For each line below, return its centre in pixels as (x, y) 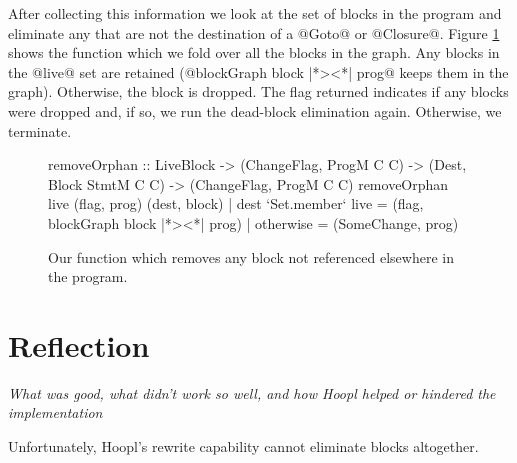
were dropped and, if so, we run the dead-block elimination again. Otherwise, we (255, 110)
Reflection (79, 344)
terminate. (40, 130)
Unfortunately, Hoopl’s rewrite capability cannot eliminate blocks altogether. (243, 446)
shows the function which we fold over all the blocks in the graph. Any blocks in (254, 52)
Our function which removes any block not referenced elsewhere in (251, 256)
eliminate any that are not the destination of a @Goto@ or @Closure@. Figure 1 (254, 32)
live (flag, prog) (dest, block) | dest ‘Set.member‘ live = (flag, (236, 203)
